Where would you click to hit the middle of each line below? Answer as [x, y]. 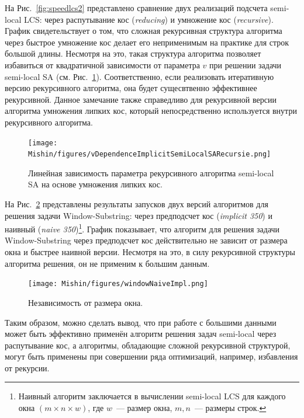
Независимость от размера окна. [86, 302]
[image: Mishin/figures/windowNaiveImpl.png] [118, 284]
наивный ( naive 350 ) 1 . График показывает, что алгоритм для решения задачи [142, 228]
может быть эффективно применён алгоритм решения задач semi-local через [141, 334]
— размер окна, [144, 408]
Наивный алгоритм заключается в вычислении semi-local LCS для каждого [152, 396]
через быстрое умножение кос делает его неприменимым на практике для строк [147, 42]
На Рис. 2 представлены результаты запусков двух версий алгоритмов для [137, 204]
